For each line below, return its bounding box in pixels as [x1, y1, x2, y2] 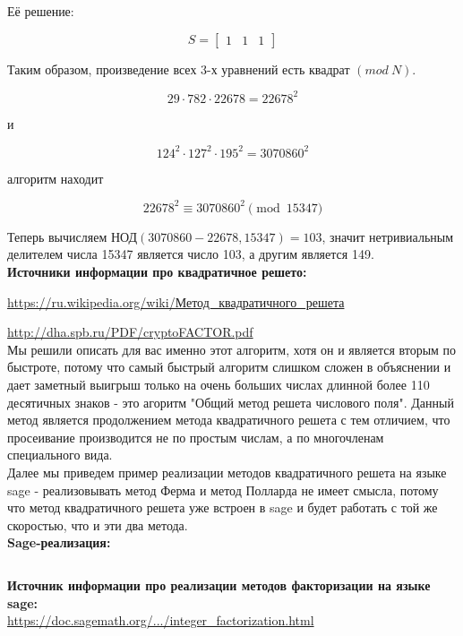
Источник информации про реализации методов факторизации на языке [7, 575, 431, 594]
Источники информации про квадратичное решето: [7, 262, 307, 281]
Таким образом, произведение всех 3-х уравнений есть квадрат [7, 59, 350, 78]
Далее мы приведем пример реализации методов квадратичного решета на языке [7, 463, 447, 481]
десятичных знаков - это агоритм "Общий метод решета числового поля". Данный [7, 392, 454, 411]
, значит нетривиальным [322, 227, 454, 245]
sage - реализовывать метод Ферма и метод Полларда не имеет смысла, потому [7, 480, 439, 499]
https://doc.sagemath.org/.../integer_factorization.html [7, 611, 314, 630]
